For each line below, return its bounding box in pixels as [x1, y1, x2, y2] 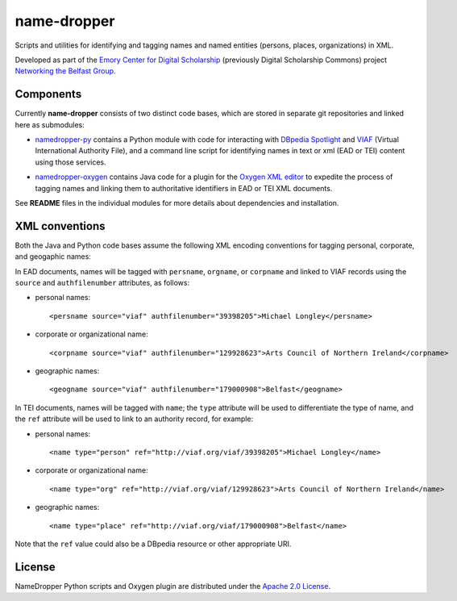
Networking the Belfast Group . [15, 66, 116, 76]
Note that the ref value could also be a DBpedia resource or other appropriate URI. [15, 539, 292, 549]
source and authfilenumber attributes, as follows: [15, 278, 189, 288]
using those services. [35, 157, 106, 167]
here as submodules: [15, 119, 85, 129]
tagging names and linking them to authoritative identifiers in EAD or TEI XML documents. [35, 183, 333, 193]
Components [15, 87, 82, 101]
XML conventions [15, 219, 106, 233]
